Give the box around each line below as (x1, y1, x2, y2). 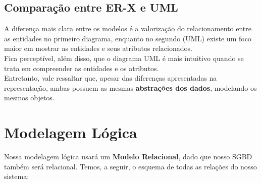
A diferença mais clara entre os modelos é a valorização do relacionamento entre (4, 23, 251, 34)
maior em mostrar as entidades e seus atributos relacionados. (4, 43, 192, 53)
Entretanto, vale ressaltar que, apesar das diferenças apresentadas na (4, 73, 217, 83)
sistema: (4, 171, 29, 181)
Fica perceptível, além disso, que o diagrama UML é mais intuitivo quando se (4, 52, 244, 63)
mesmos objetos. (4, 92, 55, 103)
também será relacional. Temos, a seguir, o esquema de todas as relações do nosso (4, 161, 257, 171)
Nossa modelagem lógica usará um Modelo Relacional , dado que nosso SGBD (4, 151, 252, 162)
